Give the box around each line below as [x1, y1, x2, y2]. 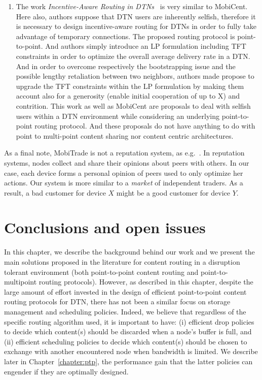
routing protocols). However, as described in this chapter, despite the [39, 276, 253, 287]
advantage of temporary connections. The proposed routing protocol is [16, 30, 235, 41]
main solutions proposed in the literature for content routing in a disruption [4, 257, 240, 267]
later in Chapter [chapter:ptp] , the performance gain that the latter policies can [4, 356, 253, 366]
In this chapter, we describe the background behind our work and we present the [4, 246, 255, 257]
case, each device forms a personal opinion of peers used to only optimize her [4, 167, 243, 178]
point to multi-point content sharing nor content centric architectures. [16, 130, 234, 141]
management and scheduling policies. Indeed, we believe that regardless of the [4, 306, 246, 316]
